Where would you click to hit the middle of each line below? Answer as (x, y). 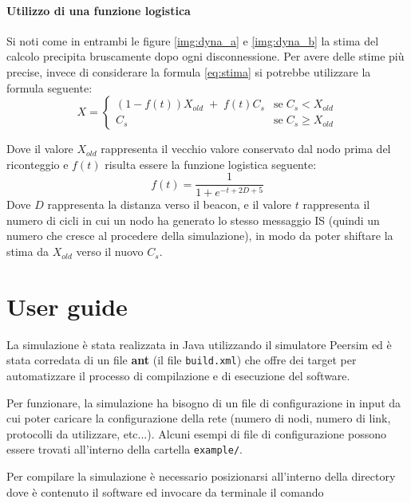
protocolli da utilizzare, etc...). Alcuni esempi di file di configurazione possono (196, 433)
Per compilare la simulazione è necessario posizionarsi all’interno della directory (201, 476)
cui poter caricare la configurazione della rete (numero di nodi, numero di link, (199, 418)
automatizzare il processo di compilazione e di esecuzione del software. (178, 376)
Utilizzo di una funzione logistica (99, 10)
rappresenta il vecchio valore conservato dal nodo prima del (246, 149)
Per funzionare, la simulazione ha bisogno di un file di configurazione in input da (204, 402)
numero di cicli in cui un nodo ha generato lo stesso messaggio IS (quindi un (193, 220)
